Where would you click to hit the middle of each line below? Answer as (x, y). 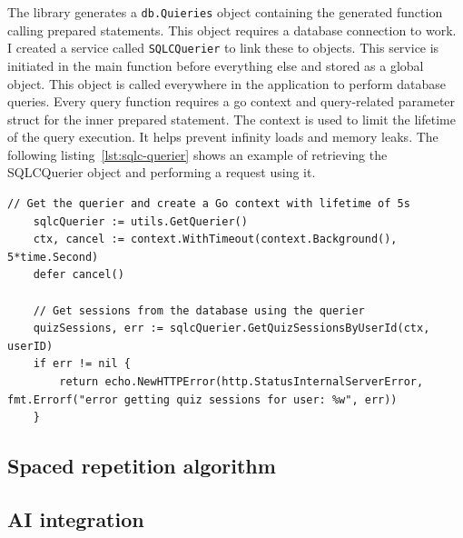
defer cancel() (79, 275)
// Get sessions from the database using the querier (199, 310)
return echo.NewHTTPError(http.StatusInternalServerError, (241, 382)
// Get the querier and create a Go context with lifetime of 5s (209, 204)
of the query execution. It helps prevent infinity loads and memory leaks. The (223, 137)
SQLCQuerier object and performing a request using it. (162, 172)
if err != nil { (82, 364)
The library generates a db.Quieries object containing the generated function (225, 12)
